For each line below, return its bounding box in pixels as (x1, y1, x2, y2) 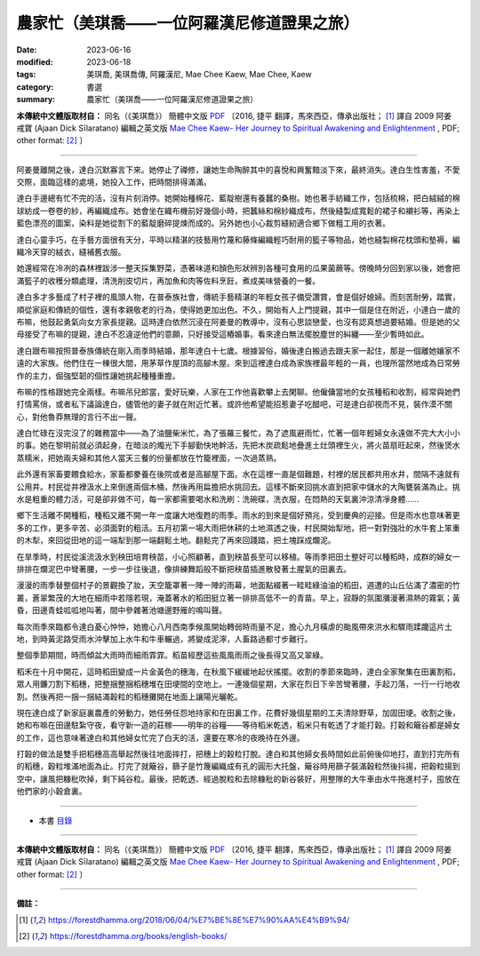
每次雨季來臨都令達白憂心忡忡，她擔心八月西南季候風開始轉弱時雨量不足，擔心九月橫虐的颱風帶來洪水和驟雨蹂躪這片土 (16, 621, 452, 632)
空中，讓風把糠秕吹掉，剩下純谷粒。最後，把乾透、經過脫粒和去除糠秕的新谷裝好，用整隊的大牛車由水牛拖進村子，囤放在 (16, 773, 460, 784)
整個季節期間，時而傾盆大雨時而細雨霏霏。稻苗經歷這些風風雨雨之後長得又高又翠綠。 (16, 649, 328, 661)
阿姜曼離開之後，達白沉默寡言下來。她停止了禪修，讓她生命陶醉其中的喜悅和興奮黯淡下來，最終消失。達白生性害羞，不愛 (16, 164, 460, 175)
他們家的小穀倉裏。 (16, 786, 87, 797)
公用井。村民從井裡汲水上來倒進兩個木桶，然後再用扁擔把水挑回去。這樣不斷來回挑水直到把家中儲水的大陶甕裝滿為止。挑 (16, 481, 460, 492)
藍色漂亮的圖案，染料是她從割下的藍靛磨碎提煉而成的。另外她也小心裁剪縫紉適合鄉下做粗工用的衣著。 (16, 218, 390, 228)
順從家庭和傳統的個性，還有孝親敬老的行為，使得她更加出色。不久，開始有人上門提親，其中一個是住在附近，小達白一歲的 (16, 304, 460, 315)
